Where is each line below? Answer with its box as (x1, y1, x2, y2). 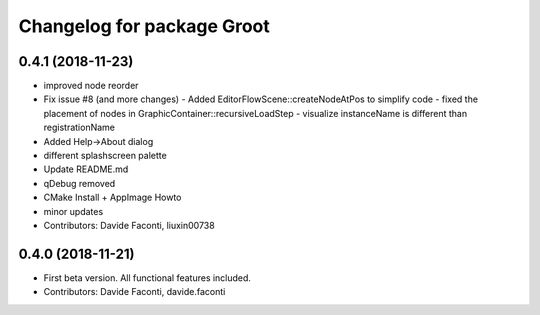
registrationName (43, 121, 115, 134)
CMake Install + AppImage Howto (43, 191, 182, 204)
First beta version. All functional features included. (43, 271, 252, 284)
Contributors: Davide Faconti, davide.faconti (43, 286, 226, 298)
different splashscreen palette (43, 150, 167, 162)
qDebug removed (43, 177, 116, 189)
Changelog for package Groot (18, 15, 270, 37)
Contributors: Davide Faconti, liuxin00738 (43, 219, 215, 231)
